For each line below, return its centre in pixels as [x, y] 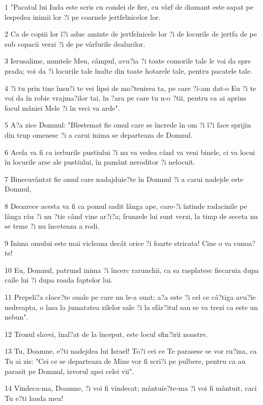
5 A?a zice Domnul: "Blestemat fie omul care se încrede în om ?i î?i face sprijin [128, 125]
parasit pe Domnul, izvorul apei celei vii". [69, 371]
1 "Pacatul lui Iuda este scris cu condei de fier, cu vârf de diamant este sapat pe [129, 7]
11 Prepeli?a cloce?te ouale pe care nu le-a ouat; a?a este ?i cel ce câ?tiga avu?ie [130, 297]
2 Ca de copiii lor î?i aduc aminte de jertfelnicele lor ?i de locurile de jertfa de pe [131, 34]
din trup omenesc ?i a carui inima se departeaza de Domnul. [99, 134]
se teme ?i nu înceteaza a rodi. [52, 226]
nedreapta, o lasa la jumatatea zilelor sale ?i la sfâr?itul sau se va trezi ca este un [131, 307]
